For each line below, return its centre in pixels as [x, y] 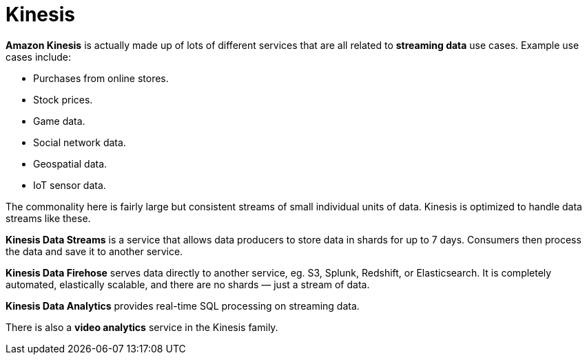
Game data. [59, 121]
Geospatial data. [70, 163]
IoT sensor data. [70, 185]
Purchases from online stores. [101, 78]
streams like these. [48, 218]
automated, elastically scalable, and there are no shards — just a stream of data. [188, 284]
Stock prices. [63, 99]
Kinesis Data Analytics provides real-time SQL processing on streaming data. [183, 306]
